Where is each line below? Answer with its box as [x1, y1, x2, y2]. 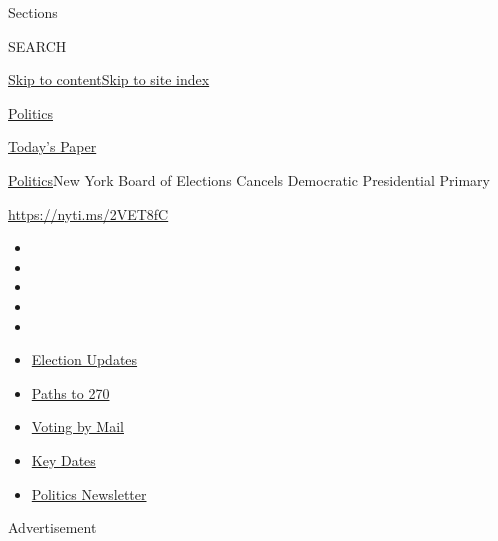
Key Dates [31, 449, 96, 470]
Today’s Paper [8, 136, 97, 157]
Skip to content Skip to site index [8, 69, 210, 90]
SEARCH [8, 35, 67, 56]
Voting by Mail [31, 416, 124, 437]
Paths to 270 [31, 382, 110, 403]
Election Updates [31, 349, 138, 370]
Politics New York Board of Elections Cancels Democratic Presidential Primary [8, 169, 490, 190]
